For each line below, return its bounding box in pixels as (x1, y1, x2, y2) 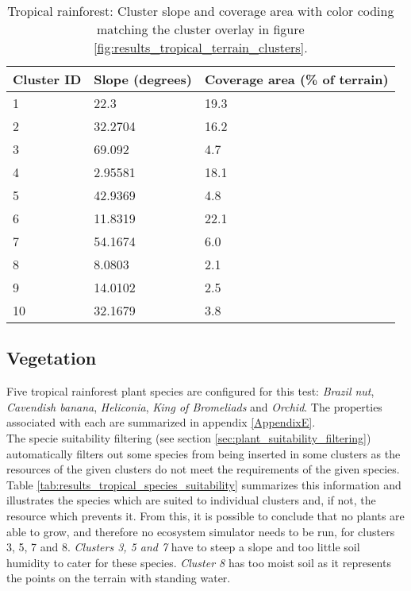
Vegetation (6, 346, 97, 370)
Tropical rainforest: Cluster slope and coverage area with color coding (7, 2, 394, 20)
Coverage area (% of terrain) (204, 70, 389, 88)
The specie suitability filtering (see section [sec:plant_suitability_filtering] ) (6, 429, 371, 446)
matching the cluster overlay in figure (97, 20, 305, 38)
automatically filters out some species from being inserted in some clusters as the (6, 445, 401, 462)
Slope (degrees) (94, 70, 192, 88)
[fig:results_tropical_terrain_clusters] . (94, 38, 308, 56)
